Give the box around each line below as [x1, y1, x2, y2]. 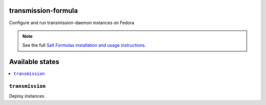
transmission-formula [9, 6, 78, 15]
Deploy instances [9, 93, 44, 99]
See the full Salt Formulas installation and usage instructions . [22, 42, 146, 48]
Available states [9, 58, 60, 66]
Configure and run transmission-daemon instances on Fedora [9, 20, 134, 26]
